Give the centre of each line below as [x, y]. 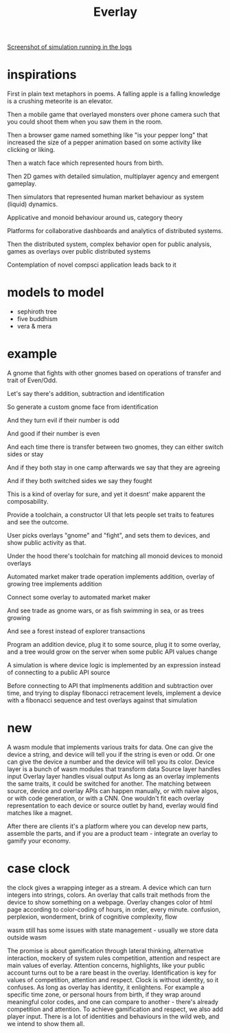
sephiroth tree [37, 312]
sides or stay [25, 454]
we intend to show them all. [46, 1023]
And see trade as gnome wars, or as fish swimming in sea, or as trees [106, 610]
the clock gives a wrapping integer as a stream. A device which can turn [109, 887]
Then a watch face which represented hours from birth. [85, 163]
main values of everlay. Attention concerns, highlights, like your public [106, 965]
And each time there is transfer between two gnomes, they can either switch [115, 447]
